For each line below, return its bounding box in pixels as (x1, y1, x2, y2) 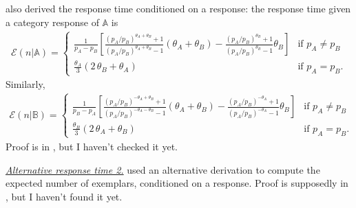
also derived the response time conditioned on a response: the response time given (6, 1, 351, 15)
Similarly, (6, 77, 45, 91)
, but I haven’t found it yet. (6, 189, 123, 203)
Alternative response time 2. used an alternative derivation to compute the (6, 162, 320, 176)
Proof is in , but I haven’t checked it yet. (6, 139, 178, 153)
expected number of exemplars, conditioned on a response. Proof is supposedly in (6, 176, 348, 190)
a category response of (6, 14, 99, 29)
